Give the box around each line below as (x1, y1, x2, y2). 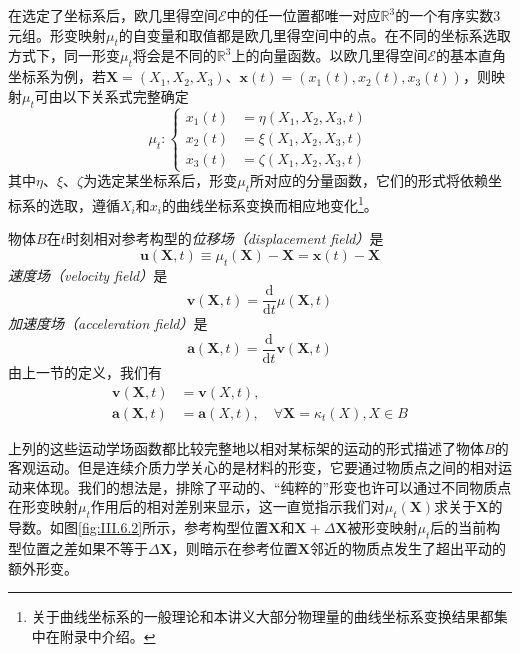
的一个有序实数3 (395, 5, 501, 25)
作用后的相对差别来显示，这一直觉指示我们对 (90, 496, 385, 517)
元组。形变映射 (8, 24, 106, 45)
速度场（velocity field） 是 (8, 264, 168, 285)
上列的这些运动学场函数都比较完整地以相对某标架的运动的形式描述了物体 (8, 437, 484, 458)
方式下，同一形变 (8, 45, 120, 66)
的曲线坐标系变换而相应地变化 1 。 (161, 191, 378, 215)
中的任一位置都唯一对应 (226, 5, 381, 25)
